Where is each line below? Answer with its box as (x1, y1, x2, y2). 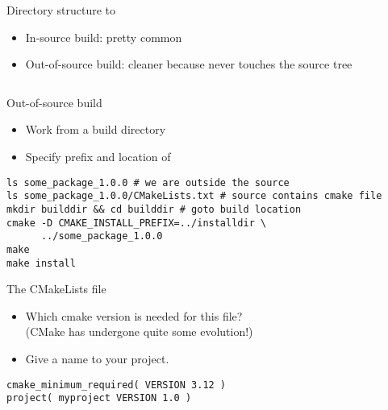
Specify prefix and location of (25, 147, 171, 164)
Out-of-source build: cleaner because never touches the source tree (25, 56, 353, 72)
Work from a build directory (25, 121, 166, 138)
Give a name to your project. (25, 350, 169, 367)
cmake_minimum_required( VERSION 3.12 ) (6, 379, 227, 391)
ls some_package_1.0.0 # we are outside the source (6, 176, 290, 188)
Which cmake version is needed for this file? (25, 307, 243, 324)
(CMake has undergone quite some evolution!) (25, 323, 253, 340)
